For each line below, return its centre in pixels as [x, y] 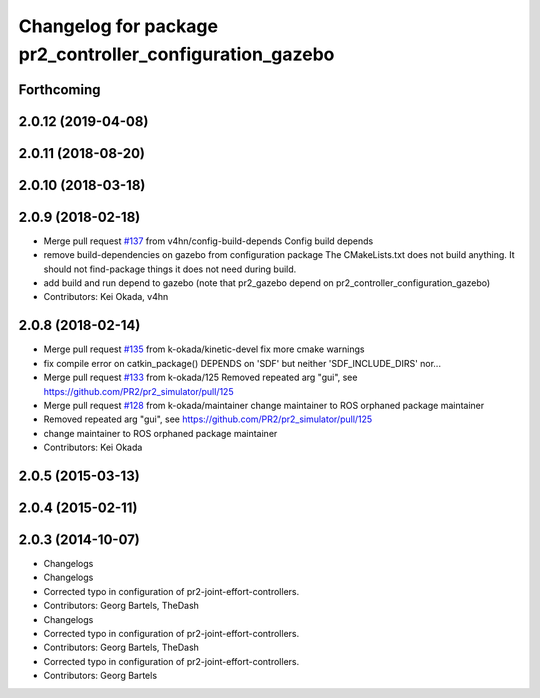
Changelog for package [118, 26]
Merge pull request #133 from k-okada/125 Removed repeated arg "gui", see [200, 377]
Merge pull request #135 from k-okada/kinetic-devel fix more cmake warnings [204, 349]
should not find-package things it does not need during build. [170, 269]
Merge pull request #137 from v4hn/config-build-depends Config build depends [208, 241]
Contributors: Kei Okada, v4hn [106, 297]
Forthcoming [59, 89]
